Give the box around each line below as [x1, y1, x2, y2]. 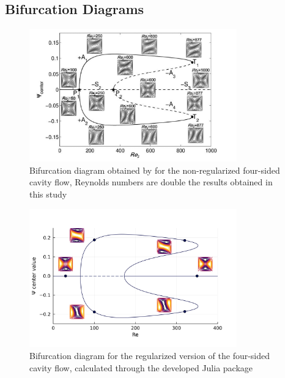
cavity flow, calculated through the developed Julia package [29, 361, 253, 374]
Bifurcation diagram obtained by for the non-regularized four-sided [29, 163, 280, 176]
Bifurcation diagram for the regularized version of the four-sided [29, 349, 270, 362]
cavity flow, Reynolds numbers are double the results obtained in [29, 176, 273, 188]
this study [29, 187, 67, 200]
